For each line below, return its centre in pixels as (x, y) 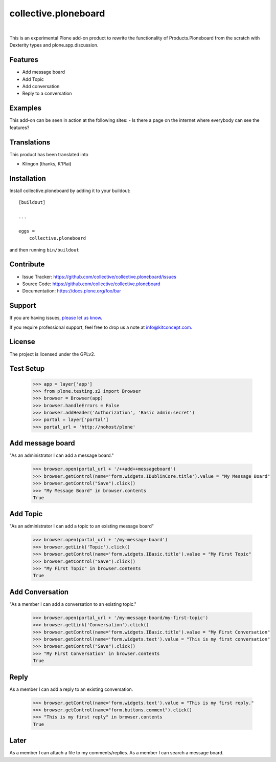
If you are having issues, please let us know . (56, 318)
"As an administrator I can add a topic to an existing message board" (82, 526)
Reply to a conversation (47, 93)
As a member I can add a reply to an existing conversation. (71, 689)
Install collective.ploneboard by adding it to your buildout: (70, 190)
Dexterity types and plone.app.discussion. (54, 45)
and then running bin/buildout (44, 250)
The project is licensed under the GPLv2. (52, 354)
